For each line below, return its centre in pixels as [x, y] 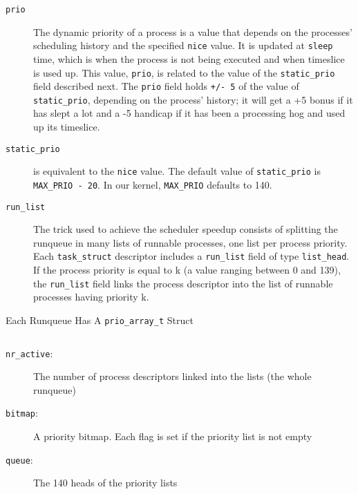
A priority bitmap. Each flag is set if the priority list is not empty [173, 436]
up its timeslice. [67, 127]
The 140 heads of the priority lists [105, 483]
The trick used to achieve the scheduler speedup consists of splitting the [186, 229]
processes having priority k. [91, 297]
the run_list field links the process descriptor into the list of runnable [183, 283]
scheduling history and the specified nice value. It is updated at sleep [183, 45]
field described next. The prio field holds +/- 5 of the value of [166, 86]
